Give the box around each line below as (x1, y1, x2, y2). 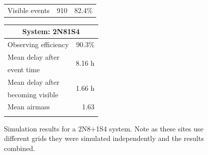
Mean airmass (8, 101, 50, 112)
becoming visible (8, 89, 59, 99)
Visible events (8, 5, 50, 15)
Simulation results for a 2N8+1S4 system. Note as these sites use (4, 123, 203, 133)
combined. (4, 142, 35, 153)
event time (8, 64, 40, 74)
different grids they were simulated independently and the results (4, 133, 204, 143)
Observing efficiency (8, 39, 69, 50)
